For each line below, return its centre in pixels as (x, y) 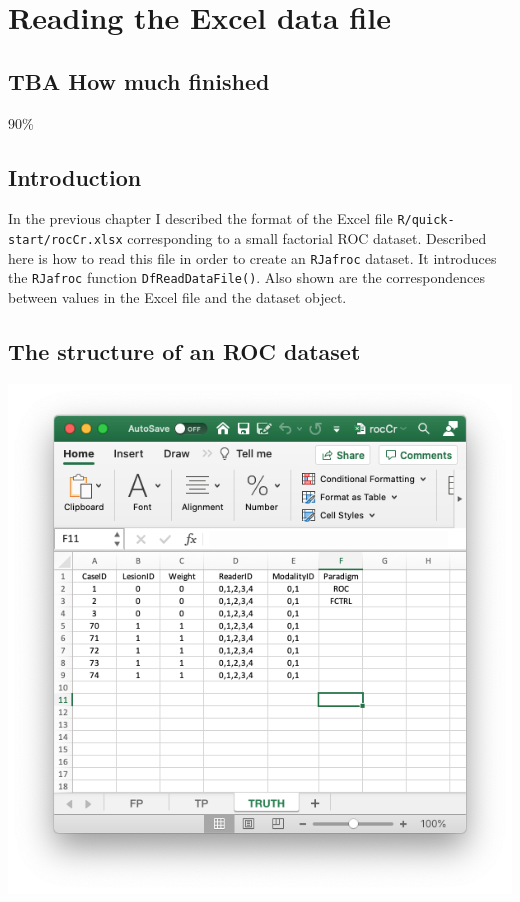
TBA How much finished (139, 80)
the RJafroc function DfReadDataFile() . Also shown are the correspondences (246, 277)
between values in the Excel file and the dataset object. (177, 297)
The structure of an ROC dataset (184, 350)
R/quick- (426, 220)
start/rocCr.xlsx (65, 240)
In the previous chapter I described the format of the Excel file (200, 218)
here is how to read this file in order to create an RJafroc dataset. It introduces (252, 257)
